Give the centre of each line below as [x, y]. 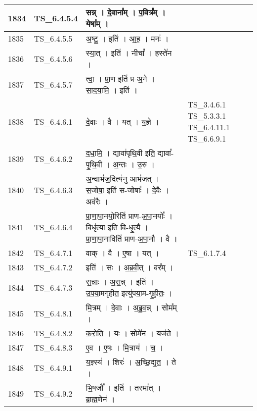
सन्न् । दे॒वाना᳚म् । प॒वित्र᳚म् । [126, 12]
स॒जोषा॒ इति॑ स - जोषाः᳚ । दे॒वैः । [128, 190]
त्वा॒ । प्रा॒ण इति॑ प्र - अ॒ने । [120, 78]
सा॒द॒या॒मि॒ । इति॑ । [112, 90]
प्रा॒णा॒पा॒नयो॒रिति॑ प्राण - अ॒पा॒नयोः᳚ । [129, 216]
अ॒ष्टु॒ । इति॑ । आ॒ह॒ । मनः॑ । [127, 38]
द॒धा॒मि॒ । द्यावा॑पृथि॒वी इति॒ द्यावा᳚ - [130, 153]
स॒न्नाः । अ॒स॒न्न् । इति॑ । [120, 282]
